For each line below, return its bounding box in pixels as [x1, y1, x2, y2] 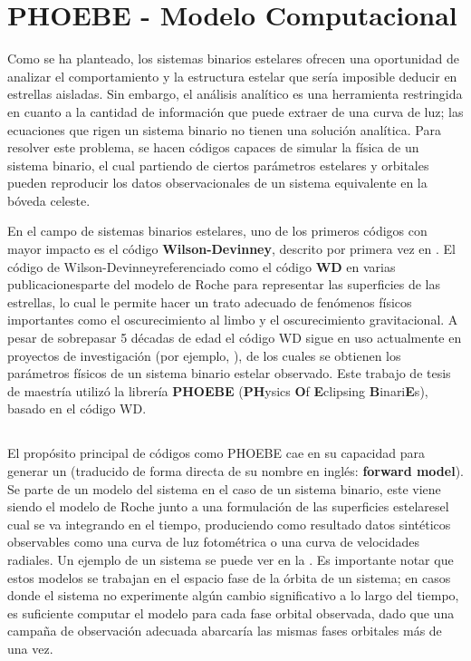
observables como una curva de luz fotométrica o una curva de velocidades [7, 532, 419, 551]
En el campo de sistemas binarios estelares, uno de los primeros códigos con [7, 221, 428, 240]
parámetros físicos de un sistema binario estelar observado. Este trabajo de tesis [7, 364, 451, 383]
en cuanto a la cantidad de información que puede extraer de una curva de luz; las [7, 102, 464, 121]
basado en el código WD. [7, 399, 147, 418]
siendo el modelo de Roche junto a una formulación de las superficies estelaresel [7, 497, 449, 516]
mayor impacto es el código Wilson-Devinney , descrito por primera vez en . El [7, 239, 456, 258]
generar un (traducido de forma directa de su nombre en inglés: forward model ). [7, 461, 464, 480]
